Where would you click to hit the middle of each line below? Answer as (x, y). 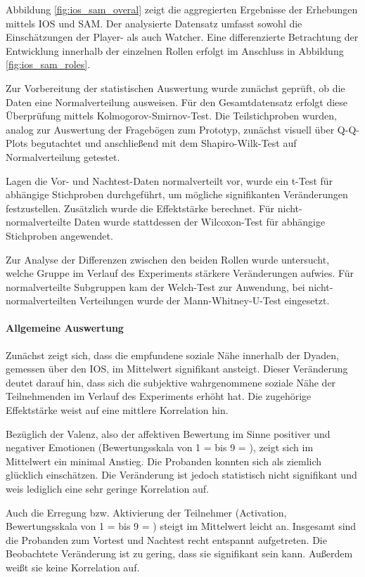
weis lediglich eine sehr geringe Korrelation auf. (107, 489)
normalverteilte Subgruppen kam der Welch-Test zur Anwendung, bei (155, 286)
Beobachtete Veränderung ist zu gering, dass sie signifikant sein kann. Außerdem (179, 553)
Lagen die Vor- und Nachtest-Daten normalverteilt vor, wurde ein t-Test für (169, 180)
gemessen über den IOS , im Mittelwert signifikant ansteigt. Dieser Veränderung (177, 369)
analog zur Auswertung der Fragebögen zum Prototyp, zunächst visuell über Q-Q (181, 129)
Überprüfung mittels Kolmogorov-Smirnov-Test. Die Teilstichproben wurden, (171, 116)
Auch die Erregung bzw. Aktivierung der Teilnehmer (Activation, (146, 512)
